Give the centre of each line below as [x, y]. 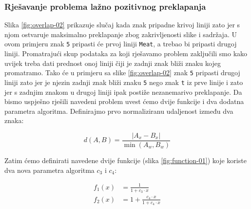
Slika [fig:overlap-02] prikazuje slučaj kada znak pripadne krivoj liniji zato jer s [122, 25]
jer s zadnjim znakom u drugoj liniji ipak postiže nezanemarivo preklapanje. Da [123, 92]
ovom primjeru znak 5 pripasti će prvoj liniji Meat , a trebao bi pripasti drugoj [121, 44]
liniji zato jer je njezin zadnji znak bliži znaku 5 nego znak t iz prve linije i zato [124, 82]
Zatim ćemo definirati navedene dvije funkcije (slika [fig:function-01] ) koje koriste [125, 160]
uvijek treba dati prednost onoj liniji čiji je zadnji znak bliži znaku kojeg [113, 63]
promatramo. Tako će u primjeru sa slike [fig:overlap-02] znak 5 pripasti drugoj [122, 73]
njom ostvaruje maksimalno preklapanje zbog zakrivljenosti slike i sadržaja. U [121, 34]
